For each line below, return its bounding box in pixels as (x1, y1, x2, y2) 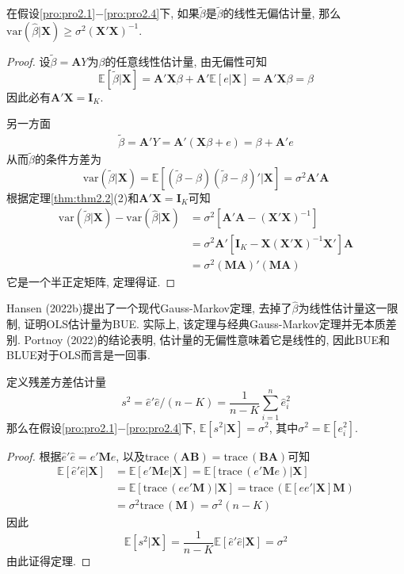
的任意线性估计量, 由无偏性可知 (105, 53, 267, 70)
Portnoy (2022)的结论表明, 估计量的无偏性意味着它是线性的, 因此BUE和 (24, 331, 391, 347)
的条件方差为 (34, 151, 101, 167)
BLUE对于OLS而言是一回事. (6, 346, 151, 363)
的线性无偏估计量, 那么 (223, 5, 341, 21)
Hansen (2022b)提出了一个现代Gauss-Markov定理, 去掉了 (6, 300, 292, 316)
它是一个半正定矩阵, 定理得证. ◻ (6, 273, 176, 289)
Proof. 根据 (6, 447, 62, 464)
